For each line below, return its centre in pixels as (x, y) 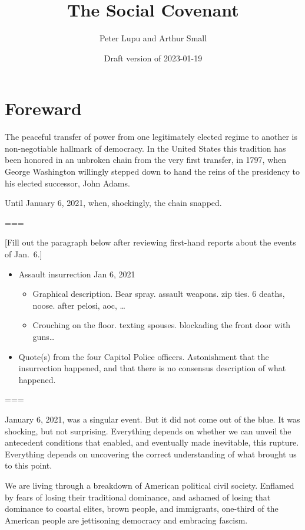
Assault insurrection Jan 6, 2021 (77, 274)
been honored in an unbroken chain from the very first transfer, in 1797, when (146, 160)
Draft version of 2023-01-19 (153, 58)
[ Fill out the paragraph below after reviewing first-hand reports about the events (150, 242)
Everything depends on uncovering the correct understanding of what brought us (151, 454)
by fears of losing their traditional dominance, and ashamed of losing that (138, 497)
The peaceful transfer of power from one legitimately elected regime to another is (151, 137)
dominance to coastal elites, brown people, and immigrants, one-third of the (142, 508)
